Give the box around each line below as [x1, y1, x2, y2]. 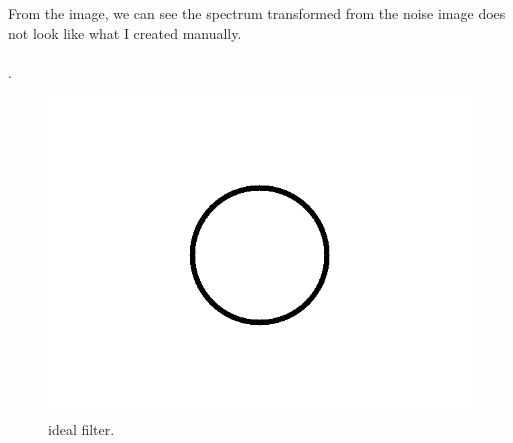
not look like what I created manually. [8, 22, 242, 43]
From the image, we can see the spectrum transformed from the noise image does [8, 3, 506, 23]
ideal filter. [48, 418, 115, 439]
